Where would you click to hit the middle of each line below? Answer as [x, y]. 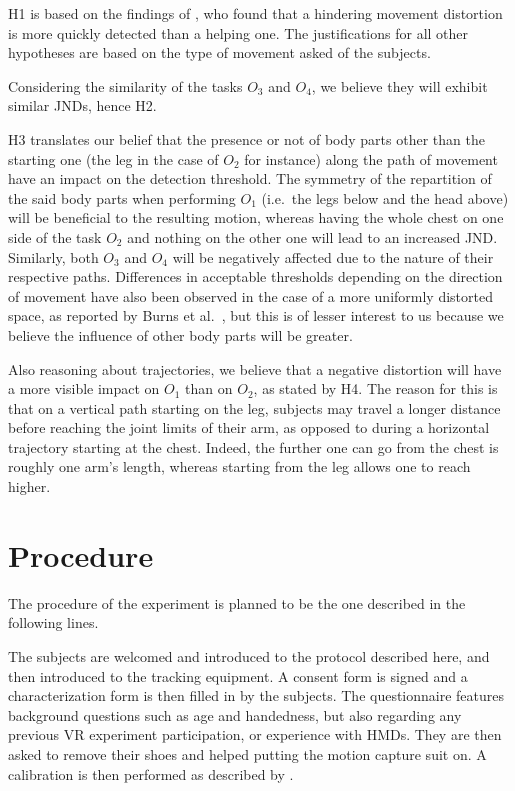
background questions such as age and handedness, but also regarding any [235, 714]
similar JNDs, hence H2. [82, 105]
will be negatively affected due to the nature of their [333, 256]
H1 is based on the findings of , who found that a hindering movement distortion [255, 13]
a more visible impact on [84, 388]
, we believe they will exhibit [399, 85]
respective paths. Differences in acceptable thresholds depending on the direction [255, 276]
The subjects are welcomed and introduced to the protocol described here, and [249, 655]
